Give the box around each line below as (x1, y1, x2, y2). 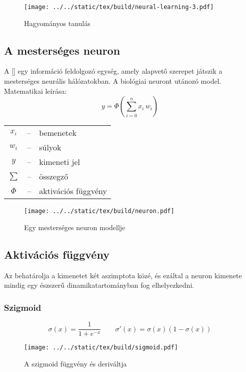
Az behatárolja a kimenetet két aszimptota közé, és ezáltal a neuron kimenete (4, 270, 242, 280)
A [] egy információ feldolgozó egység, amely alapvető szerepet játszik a (4, 66, 222, 76)
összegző (39, 170, 68, 182)
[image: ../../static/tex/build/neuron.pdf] (24, 208, 174, 215)
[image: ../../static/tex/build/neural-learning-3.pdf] (24, 4, 214, 11)
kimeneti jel (39, 156, 80, 168)
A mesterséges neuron (4, 42, 120, 58)
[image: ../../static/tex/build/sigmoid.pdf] (24, 344, 178, 351)
